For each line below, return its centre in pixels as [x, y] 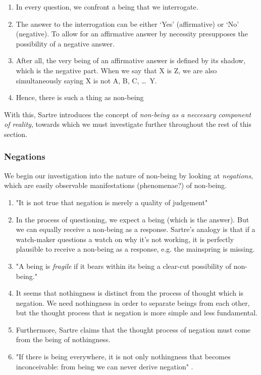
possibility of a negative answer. [65, 43]
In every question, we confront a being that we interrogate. [107, 7]
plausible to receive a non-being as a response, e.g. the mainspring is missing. [135, 249]
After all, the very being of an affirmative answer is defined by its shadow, [131, 60]
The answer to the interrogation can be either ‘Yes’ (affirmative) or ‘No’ [127, 24]
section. [16, 134]
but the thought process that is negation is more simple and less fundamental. [137, 313]
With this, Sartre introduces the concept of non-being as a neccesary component [128, 114]
